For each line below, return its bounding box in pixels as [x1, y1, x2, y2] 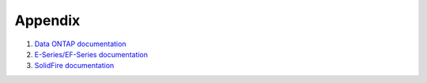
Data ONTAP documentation [34, 39, 127, 49]
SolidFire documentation [34, 61, 115, 70]
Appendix [14, 12, 81, 29]
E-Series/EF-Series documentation [34, 49, 149, 59]
